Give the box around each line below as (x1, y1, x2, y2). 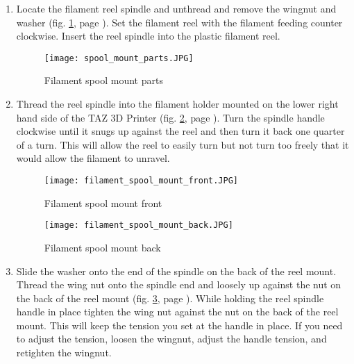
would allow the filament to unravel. (16, 151, 170, 165)
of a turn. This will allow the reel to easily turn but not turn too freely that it (16, 137, 349, 151)
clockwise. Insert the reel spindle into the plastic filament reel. (16, 28, 280, 43)
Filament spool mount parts (44, 73, 163, 88)
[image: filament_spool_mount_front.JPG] (44, 176, 238, 185)
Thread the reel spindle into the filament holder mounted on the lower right (16, 97, 339, 111)
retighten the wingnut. (16, 345, 112, 360)
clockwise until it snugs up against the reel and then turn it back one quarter (16, 124, 345, 138)
